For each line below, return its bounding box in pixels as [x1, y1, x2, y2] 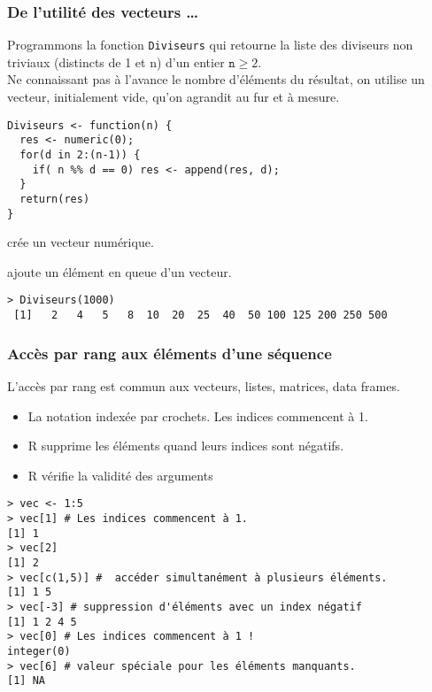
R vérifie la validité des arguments [27, 465, 213, 484]
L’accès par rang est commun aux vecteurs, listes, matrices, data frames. [7, 376, 400, 395]
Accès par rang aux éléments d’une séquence [7, 342, 332, 364]
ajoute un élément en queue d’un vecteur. [7, 262, 232, 281]
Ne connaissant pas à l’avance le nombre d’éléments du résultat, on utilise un [7, 70, 425, 88]
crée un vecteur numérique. [7, 233, 154, 251]
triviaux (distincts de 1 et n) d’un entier [7, 52, 225, 71]
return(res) [19, 192, 90, 205]
